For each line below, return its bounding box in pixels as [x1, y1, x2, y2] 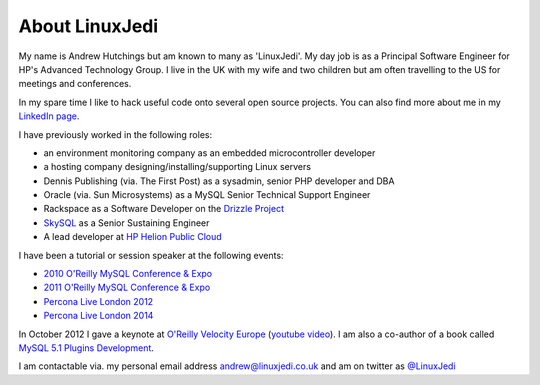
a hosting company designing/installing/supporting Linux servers [43, 161, 312, 173]
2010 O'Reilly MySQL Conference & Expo [43, 268, 213, 280]
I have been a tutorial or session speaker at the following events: [18, 249, 284, 261]
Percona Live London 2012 [43, 295, 154, 307]
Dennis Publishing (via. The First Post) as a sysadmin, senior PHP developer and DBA [43, 175, 395, 187]
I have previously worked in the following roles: [18, 128, 213, 140]
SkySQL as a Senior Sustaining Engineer [43, 216, 210, 229]
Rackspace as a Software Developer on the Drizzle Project [43, 203, 285, 215]
